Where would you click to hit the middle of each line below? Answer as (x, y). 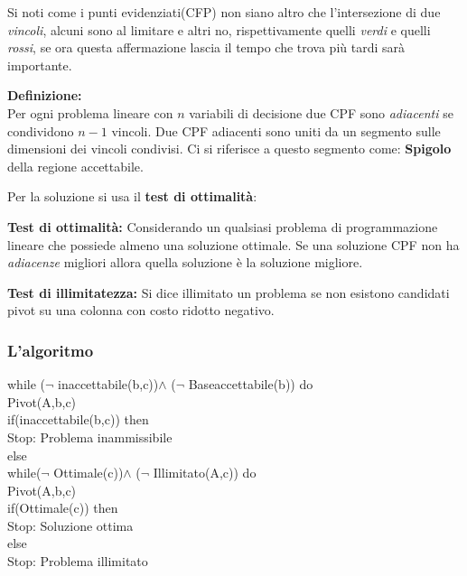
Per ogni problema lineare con (90, 112)
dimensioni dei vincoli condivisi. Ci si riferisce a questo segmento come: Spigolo (229, 149)
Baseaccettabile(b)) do (251, 384)
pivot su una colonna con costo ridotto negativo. (141, 310)
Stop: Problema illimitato (78, 561)
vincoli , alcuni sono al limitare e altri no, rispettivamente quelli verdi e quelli (219, 29)
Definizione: (45, 95)
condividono (41, 130)
